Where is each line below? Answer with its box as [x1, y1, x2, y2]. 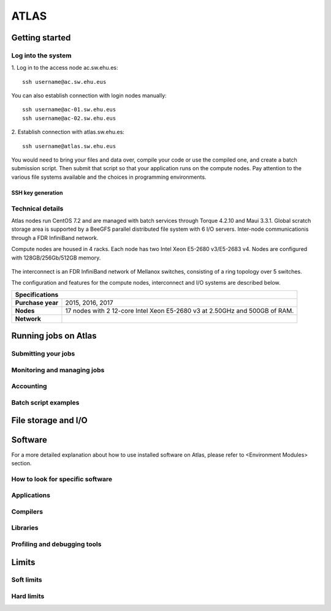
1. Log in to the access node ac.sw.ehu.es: [11, 64, 118, 72]
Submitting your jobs [11, 350, 75, 358]
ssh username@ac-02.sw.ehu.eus [22, 114, 116, 122]
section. [11, 459, 32, 467]
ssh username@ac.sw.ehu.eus [22, 78, 107, 85]
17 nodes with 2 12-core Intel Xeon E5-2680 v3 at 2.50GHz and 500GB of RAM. [65, 306, 294, 315]
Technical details [11, 204, 64, 212]
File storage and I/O [11, 415, 88, 425]
